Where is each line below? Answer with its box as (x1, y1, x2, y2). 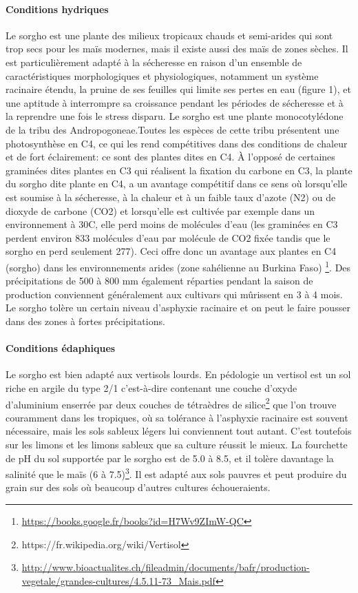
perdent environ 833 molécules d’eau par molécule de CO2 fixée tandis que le (6, 230, 330, 245)
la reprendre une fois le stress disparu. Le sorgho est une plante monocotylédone (6, 109, 344, 123)
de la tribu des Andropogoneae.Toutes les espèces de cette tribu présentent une (6, 122, 339, 136)
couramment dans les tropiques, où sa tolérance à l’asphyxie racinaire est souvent (6, 410, 348, 424)
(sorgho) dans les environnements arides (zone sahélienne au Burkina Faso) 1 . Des (6, 258, 351, 274)
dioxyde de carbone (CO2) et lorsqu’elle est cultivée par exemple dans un (6, 203, 315, 218)
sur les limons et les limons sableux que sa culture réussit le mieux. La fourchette (6, 437, 348, 451)
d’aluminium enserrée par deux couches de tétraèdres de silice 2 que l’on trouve (6, 395, 337, 411)
